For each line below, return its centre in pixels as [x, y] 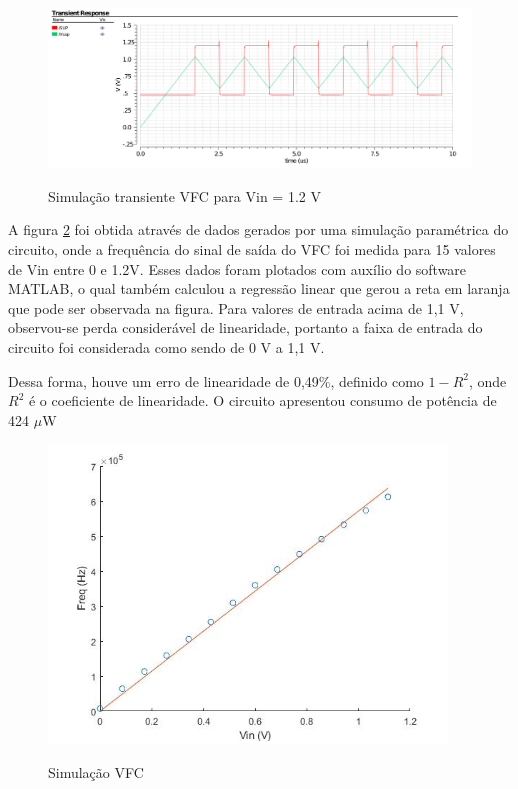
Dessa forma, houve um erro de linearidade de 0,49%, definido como [216, 380]
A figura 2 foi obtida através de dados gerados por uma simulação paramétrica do [258, 229]
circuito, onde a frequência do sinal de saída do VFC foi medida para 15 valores [252, 249]
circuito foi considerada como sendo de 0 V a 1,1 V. [166, 346]
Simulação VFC [96, 771]
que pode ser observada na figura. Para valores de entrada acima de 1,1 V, [236, 307]
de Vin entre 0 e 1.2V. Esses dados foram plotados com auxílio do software [237, 268]
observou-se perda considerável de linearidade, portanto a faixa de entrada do [245, 327]
